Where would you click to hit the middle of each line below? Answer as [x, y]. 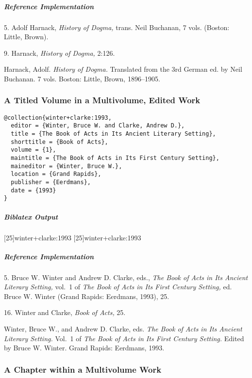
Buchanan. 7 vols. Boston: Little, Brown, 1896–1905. [82, 78]
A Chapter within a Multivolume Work [83, 369]
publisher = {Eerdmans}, [51, 182]
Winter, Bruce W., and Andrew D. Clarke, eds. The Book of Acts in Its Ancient [123, 329]
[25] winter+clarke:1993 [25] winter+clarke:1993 [73, 237]
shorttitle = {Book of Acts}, [59, 142]
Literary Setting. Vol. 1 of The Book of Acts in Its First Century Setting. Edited [124, 338]
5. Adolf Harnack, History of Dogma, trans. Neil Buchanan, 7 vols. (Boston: [117, 27]
